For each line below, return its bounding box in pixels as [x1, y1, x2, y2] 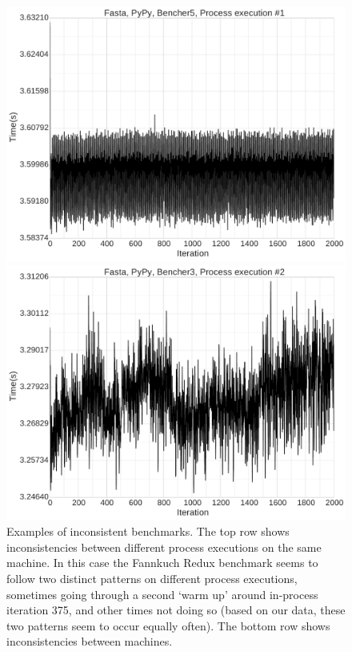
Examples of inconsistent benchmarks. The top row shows [6, 523, 290, 540]
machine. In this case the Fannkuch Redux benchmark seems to [6, 554, 318, 571]
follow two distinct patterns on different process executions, [6, 569, 298, 586]
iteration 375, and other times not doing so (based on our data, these [6, 601, 346, 618]
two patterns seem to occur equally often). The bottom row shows [6, 617, 330, 634]
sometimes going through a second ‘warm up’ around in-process [6, 585, 318, 602]
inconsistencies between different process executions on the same [6, 538, 322, 555]
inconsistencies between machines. [6, 633, 173, 650]
